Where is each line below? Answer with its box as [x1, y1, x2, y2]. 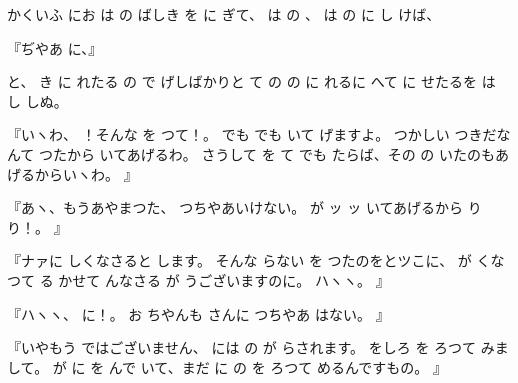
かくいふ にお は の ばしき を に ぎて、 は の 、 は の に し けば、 [7, 4, 441, 24]
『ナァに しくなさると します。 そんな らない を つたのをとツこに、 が [7, 250, 472, 271]
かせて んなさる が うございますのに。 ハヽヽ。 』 [58, 269, 390, 290]
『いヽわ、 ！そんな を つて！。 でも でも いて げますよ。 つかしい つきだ [7, 124, 497, 145]
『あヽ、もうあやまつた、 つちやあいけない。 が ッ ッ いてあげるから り [7, 197, 482, 218]
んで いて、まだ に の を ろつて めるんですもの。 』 [108, 356, 447, 377]
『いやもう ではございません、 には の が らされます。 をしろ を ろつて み [7, 337, 495, 358]
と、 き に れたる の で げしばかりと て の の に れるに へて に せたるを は [7, 71, 496, 92]
